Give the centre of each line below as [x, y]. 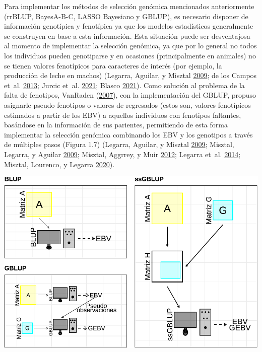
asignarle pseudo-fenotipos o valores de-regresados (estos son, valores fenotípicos [127, 104]
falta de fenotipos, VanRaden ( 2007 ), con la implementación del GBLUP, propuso [130, 95]
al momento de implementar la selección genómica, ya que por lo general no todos [130, 46]
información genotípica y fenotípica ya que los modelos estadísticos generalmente [129, 26]
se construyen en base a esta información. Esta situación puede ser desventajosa [127, 36]
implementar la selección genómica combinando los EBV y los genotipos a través [128, 134]
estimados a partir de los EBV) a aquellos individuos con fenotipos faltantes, [123, 115]
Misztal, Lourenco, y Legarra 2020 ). [59, 164]
